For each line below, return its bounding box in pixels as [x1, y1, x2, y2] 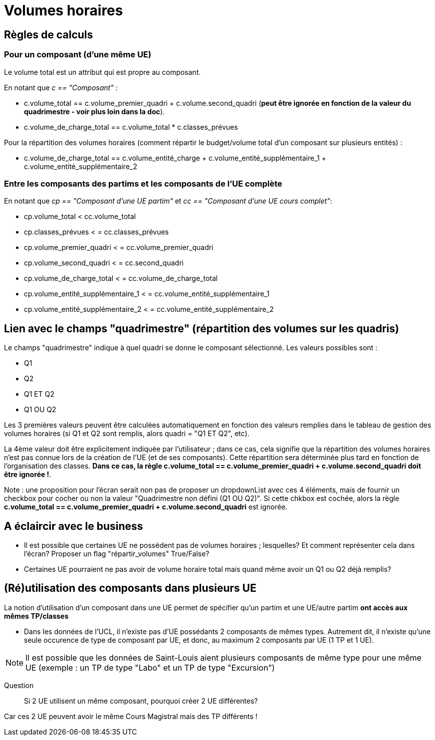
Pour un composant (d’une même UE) [4, 49, 152, 60]
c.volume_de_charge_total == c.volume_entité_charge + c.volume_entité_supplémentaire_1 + [24, 153, 326, 162]
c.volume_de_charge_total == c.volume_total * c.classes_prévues [24, 122, 238, 131]
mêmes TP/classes [4, 611, 69, 620]
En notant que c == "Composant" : [4, 83, 118, 92]
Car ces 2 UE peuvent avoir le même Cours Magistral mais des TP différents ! [4, 712, 258, 721]
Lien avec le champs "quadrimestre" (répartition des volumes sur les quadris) [4, 322, 399, 335]
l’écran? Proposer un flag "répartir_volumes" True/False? [24, 549, 210, 558]
